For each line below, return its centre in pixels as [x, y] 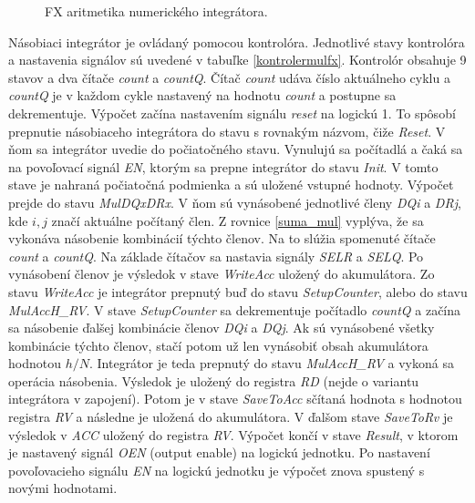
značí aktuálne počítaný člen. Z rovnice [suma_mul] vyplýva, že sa [237, 220]
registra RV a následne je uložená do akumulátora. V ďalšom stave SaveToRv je [231, 417]
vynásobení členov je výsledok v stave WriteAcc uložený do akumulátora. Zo [222, 274]
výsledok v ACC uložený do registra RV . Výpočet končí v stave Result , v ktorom [233, 434]
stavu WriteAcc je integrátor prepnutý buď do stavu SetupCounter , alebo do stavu [238, 291]
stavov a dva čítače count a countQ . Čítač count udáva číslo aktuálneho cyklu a [229, 77]
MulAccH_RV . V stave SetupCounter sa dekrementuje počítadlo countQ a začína [235, 309]
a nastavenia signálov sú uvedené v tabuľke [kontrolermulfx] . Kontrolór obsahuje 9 [237, 60]
